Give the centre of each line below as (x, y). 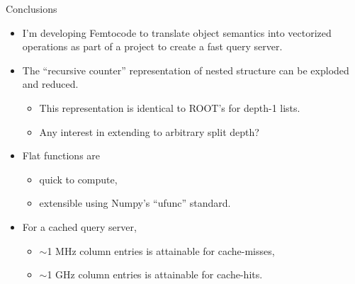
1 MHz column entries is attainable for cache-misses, (161, 250)
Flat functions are (61, 155)
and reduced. (50, 84)
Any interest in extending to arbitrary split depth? (149, 131)
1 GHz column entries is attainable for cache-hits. (155, 274)
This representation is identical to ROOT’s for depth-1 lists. (170, 107)
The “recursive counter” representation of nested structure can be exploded (186, 70)
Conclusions (32, 8)
